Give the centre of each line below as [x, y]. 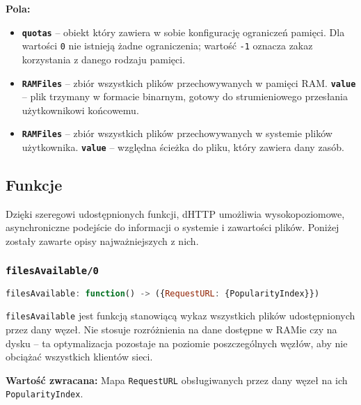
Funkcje [34, 185]
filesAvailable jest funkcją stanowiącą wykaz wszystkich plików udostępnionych [180, 316]
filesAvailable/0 [52, 270]
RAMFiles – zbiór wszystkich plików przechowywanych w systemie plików [177, 133]
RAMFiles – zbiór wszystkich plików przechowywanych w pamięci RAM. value [189, 82]
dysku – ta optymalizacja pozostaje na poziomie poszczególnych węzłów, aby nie [177, 343]
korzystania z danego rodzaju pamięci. [104, 59]
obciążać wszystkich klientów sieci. [79, 357]
